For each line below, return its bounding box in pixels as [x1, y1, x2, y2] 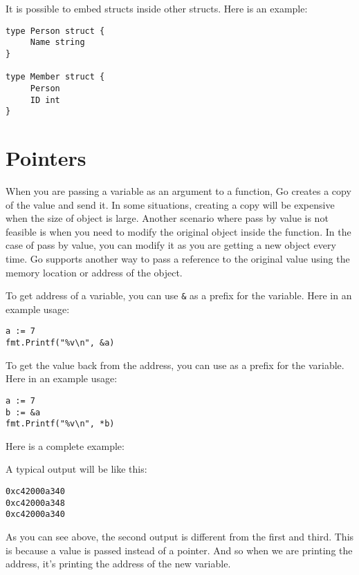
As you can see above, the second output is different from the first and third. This [6, 529, 354, 543]
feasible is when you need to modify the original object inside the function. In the [6, 224, 351, 238]
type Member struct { [6, 72, 105, 82]
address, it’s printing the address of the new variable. [6, 556, 231, 571]
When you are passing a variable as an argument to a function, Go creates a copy [6, 183, 351, 198]
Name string [30, 37, 85, 48]
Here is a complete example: [6, 438, 125, 453]
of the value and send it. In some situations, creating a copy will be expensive [6, 197, 335, 211]
